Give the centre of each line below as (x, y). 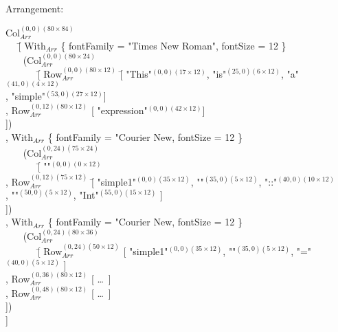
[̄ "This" (136, 73)
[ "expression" (119, 110)
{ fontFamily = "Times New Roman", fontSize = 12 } (173, 45)
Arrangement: (35, 8)
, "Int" (86, 195)
